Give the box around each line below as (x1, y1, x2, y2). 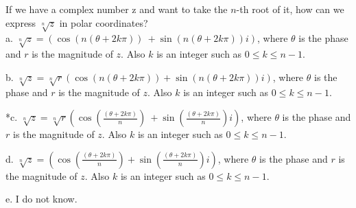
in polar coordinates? (59, 15, 148, 30)
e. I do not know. (5, 192, 78, 206)
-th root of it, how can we (236, 2, 344, 16)
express (5, 15, 36, 30)
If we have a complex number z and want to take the (5, 2, 228, 16)
